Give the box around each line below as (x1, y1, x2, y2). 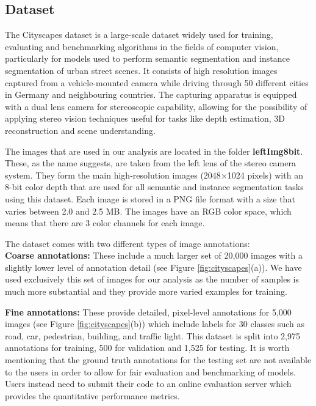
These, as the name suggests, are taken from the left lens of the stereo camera (5, 157, 296, 169)
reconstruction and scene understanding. (5, 124, 156, 136)
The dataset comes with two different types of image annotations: (5, 237, 250, 249)
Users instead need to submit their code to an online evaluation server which (5, 377, 292, 390)
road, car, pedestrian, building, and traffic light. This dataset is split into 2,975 (5, 329, 300, 342)
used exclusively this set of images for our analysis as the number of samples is (5, 273, 299, 286)
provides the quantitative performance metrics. (5, 389, 180, 402)
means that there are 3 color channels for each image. (5, 216, 205, 229)
